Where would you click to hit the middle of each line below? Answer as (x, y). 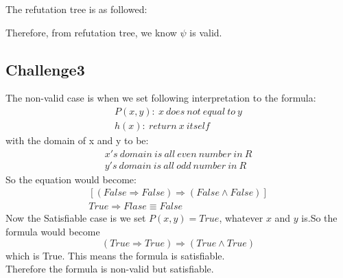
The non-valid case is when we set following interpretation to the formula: (161, 98)
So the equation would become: (71, 179)
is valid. (206, 32)
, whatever (241, 218)
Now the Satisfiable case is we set (76, 218)
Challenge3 (45, 69)
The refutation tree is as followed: (76, 9)
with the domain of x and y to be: (77, 140)
